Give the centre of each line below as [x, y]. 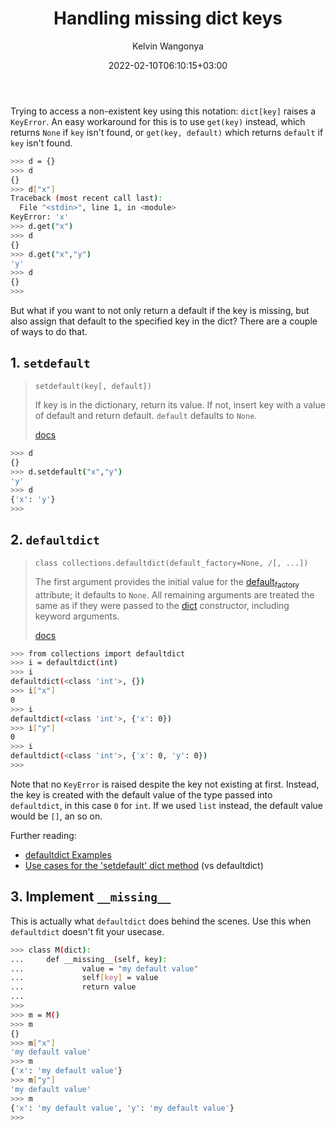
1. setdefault [50, 363]
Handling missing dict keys [168, 18]
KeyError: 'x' [40, 217]
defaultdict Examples [68, 854]
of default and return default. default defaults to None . [146, 415]
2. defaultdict [55, 540]
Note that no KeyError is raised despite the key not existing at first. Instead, [165, 784]
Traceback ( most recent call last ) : [86, 198]
